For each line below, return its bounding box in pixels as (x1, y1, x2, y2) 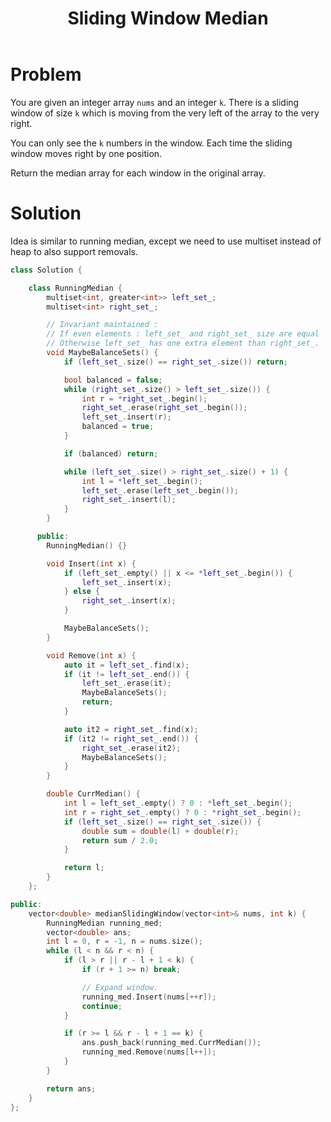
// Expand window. (81, 982, 159, 992)
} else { (63, 587, 101, 597)
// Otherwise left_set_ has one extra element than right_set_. (46, 338, 320, 349)
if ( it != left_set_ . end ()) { (63, 669, 190, 679)
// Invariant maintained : (46, 320, 159, 330)
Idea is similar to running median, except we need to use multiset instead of (10, 235, 322, 247)
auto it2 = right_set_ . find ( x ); (63, 724, 199, 734)
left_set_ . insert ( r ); (81, 412, 172, 422)
